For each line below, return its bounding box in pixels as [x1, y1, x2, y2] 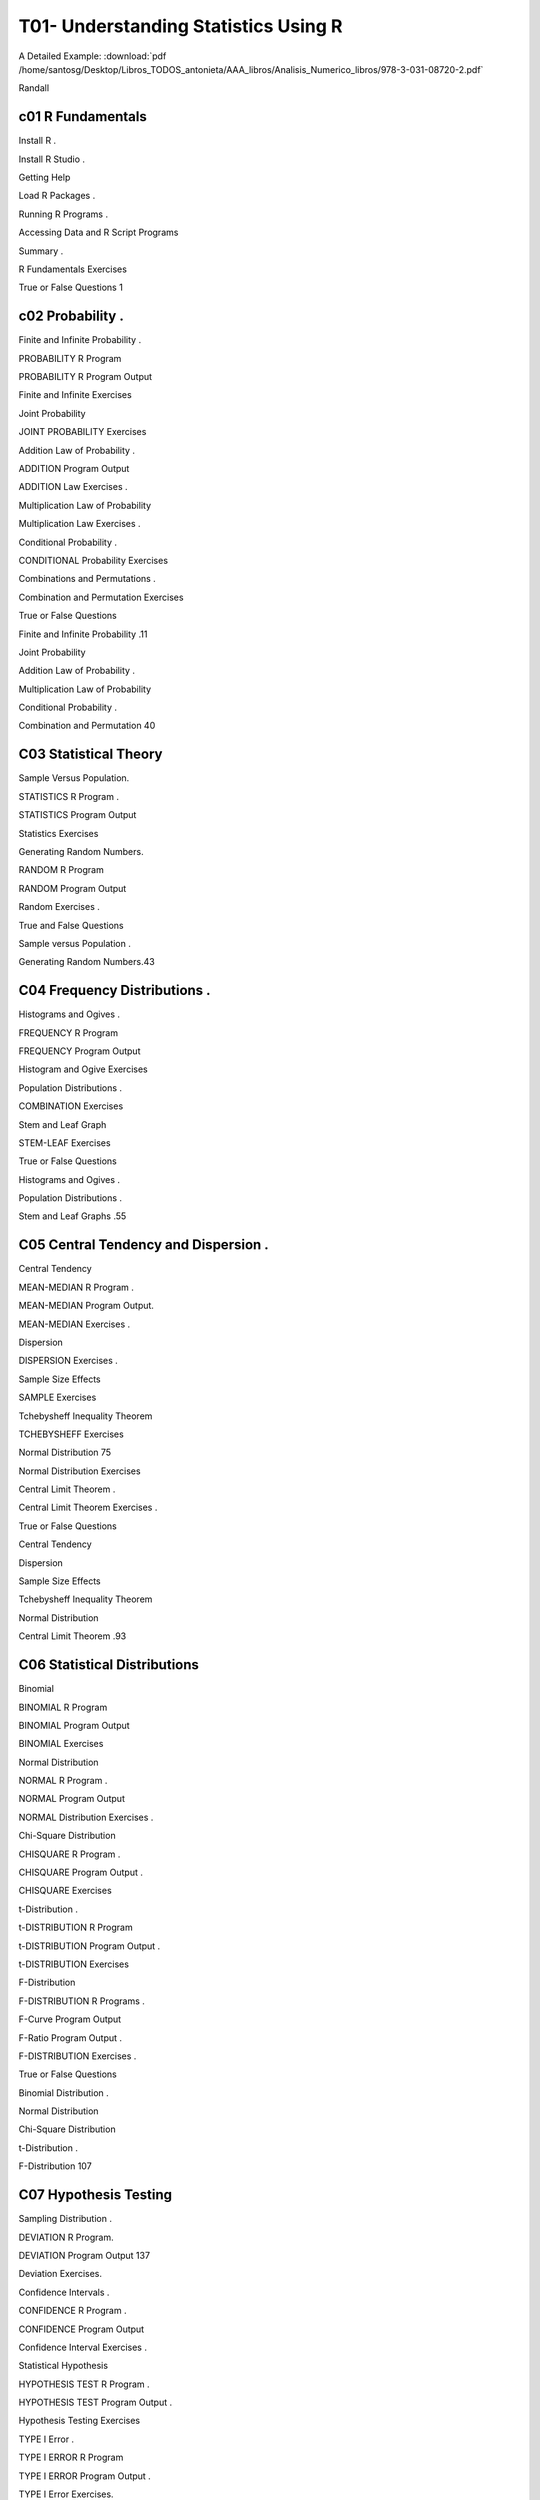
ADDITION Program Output [18, 463, 130, 474]
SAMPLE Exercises [18, 1391, 97, 1404]
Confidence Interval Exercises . [18, 2341, 147, 2353]
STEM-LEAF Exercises [18, 1136, 111, 1149]
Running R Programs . [18, 208, 109, 220]
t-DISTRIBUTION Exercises [18, 1958, 130, 1970]
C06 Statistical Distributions [18, 1656, 200, 1674]
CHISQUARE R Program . [18, 1848, 121, 1860]
